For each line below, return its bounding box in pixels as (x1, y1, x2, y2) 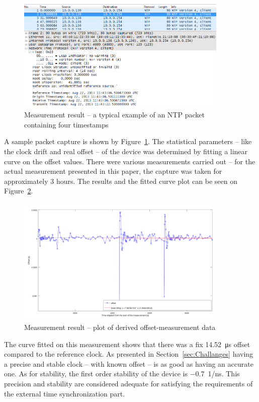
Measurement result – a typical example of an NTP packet (24, 109, 205, 120)
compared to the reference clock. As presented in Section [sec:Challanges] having (4, 349, 253, 359)
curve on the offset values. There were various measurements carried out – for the (4, 156, 255, 166)
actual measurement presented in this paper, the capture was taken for (4, 166, 222, 176)
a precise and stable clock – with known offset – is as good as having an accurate (4, 358, 253, 369)
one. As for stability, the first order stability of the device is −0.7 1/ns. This (4, 368, 240, 379)
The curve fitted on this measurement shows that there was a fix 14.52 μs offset (4, 339, 250, 349)
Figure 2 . (4, 185, 33, 196)
